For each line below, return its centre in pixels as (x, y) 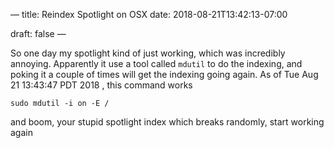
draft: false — (38, 33)
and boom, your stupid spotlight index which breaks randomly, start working (167, 122)
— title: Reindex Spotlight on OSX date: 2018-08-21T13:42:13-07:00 (149, 14)
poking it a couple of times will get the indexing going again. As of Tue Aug (164, 74)
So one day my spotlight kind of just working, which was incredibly (148, 53)
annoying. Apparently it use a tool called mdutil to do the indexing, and (156, 63)
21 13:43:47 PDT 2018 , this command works (101, 85)
